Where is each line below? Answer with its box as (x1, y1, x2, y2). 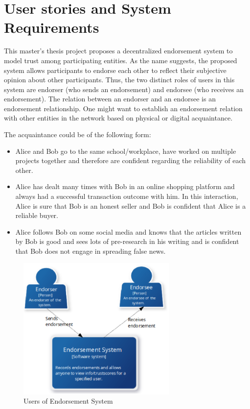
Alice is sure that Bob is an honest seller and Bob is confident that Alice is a (15, 200, 246, 211)
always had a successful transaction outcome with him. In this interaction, (15, 191, 238, 201)
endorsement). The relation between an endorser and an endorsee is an (4, 94, 216, 104)
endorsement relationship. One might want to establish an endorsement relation (4, 103, 243, 113)
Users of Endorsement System (23, 396, 113, 406)
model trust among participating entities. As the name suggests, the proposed (4, 55, 237, 65)
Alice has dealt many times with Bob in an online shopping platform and (15, 181, 235, 192)
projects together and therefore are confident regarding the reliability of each (15, 155, 246, 166)
